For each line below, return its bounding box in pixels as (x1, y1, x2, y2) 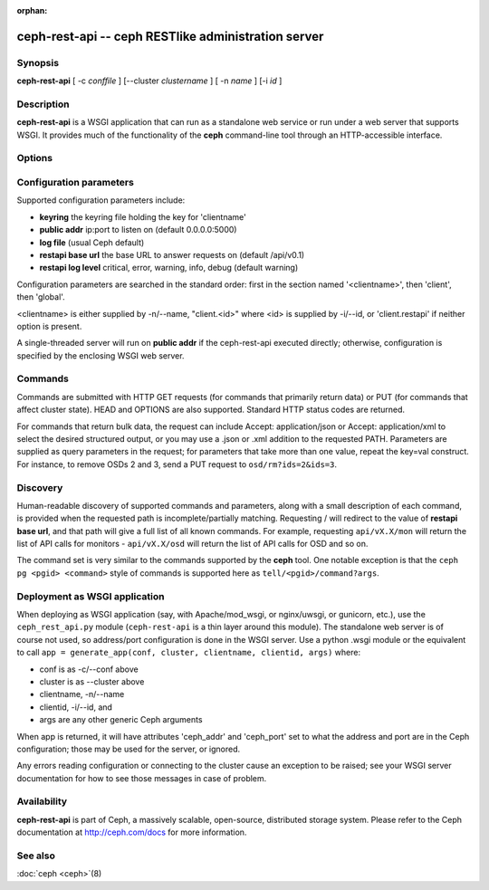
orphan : (16, 5, 48, 15)
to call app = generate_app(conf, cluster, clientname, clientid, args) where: (16, 647, 361, 658)
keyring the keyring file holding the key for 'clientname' (39, 211, 246, 222)
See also (16, 849, 56, 862)
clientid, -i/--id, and (39, 702, 113, 713)
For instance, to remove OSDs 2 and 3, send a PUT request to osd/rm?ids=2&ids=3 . (16, 458, 337, 470)
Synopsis (16, 56, 59, 69)
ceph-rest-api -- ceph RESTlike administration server (16, 28, 324, 44)
